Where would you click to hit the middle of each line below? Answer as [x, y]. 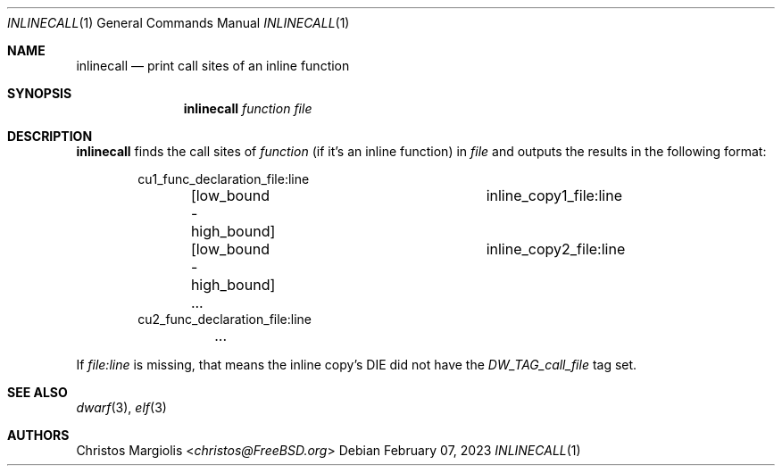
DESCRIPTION [50, 136]
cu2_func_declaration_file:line [225, 319]
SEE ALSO [37, 392]
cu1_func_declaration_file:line [224, 179]
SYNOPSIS [40, 93]
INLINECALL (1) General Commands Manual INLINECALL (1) [179, 23]
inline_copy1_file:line [554, 195]
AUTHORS [38, 435]
